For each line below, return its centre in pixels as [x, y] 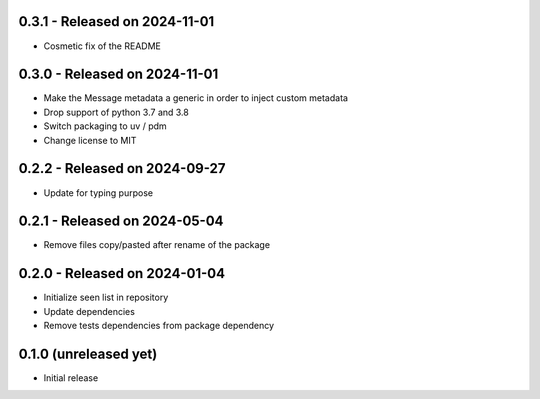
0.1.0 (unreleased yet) [88, 353]
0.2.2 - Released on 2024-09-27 [122, 168]
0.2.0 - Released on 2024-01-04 [121, 273]
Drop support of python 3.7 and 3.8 [116, 112]
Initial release [71, 378]
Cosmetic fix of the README [102, 46]
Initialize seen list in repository [106, 297]
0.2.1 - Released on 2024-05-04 [121, 221]
